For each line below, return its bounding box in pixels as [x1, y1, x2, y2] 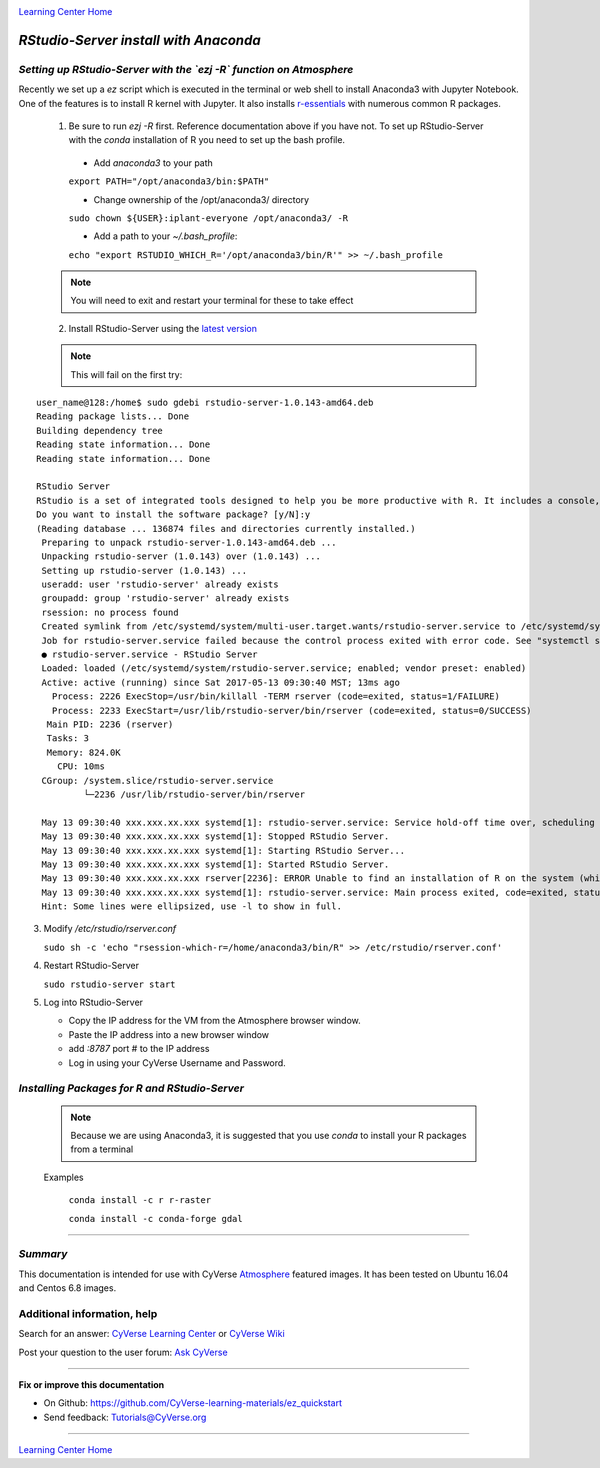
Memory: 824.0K [46, 746, 121, 758]
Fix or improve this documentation [18, 1378, 165, 1390]
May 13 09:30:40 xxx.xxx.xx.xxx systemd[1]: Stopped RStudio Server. [41, 831, 390, 842]
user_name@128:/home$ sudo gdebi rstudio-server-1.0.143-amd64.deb [36, 397, 374, 409]
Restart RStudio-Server [43, 960, 140, 972]
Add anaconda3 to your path [93, 156, 214, 169]
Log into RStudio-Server [43, 996, 144, 1009]
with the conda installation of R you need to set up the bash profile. [68, 134, 345, 146]
